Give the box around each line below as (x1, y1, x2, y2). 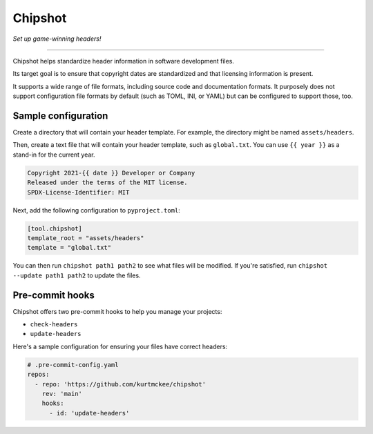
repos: (27, 371, 50, 379)
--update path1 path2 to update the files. (12, 271, 141, 279)
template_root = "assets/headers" (27, 234, 144, 241)
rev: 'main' (41, 390, 83, 397)
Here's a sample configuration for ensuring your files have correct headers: (12, 342, 228, 351)
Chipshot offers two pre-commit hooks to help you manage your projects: (12, 307, 222, 315)
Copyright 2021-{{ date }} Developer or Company (27, 169, 195, 177)
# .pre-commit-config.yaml (27, 361, 119, 368)
